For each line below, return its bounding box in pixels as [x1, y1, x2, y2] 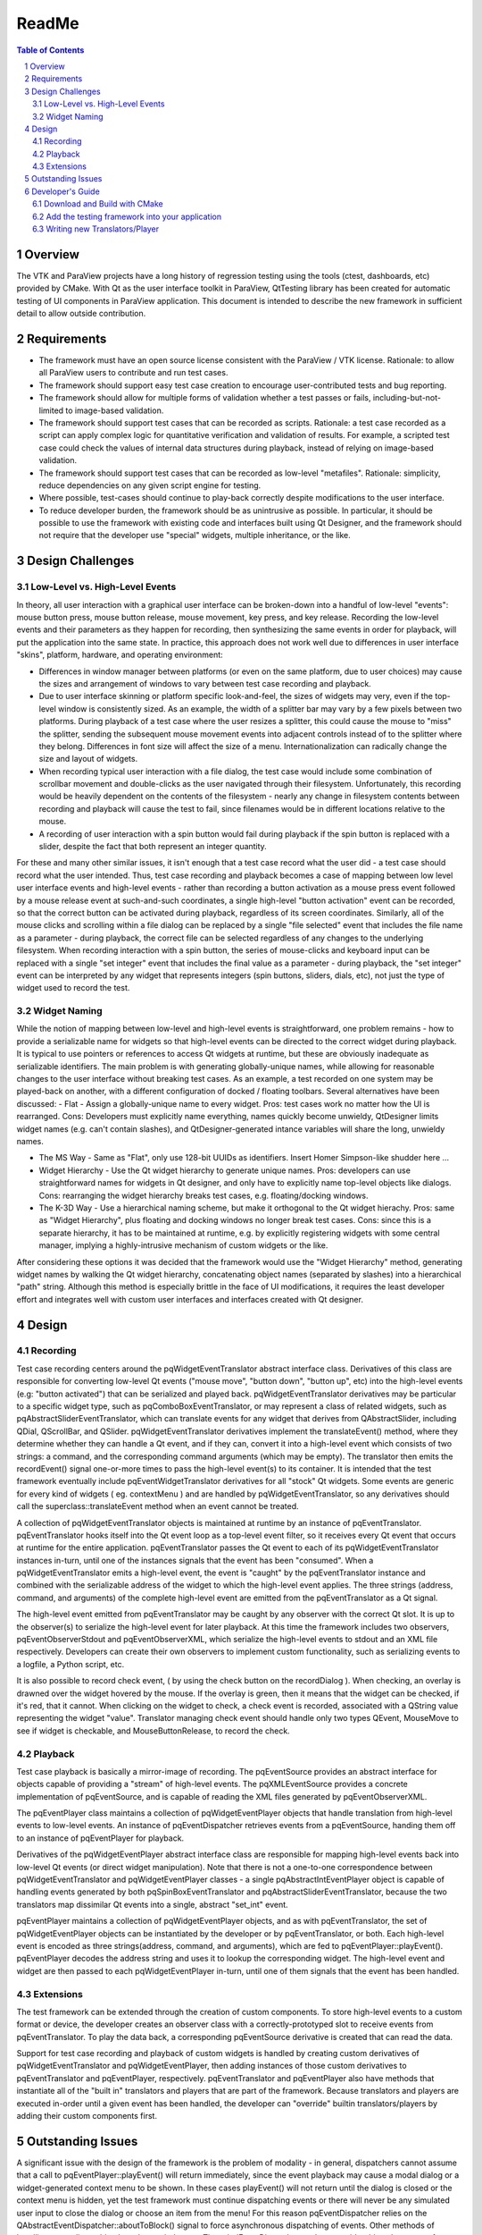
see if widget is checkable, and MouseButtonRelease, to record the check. [16, 1725, 290, 1736]
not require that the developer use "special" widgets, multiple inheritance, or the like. [38, 530, 352, 541]
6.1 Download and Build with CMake [32, 198, 164, 209]
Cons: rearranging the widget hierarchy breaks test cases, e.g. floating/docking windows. [38, 1190, 369, 1201]
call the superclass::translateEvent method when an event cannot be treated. [16, 1501, 299, 1512]
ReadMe [16, 13, 79, 33]
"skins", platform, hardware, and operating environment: [16, 649, 223, 661]
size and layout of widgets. [38, 754, 138, 764]
